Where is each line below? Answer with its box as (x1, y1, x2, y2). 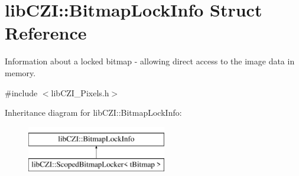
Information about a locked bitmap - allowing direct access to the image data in (5, 55, 295, 67)
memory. (5, 66, 36, 79)
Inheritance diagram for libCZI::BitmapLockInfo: (5, 106, 182, 119)
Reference (5, 21, 87, 45)
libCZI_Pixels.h (51, 86, 109, 99)
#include (5, 86, 38, 99)
